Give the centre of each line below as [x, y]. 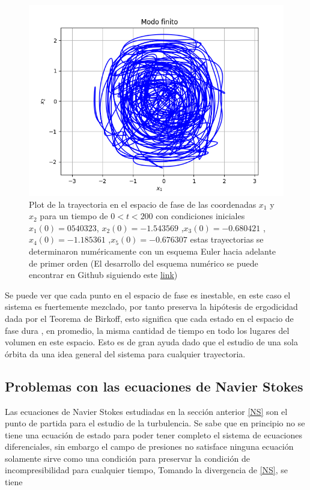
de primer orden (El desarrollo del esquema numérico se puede [144, 263]
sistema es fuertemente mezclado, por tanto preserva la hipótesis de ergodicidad [151, 307]
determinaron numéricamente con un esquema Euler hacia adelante [153, 251]
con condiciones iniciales [200, 216]
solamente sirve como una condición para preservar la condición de [127, 458]
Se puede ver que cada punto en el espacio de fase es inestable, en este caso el [148, 295]
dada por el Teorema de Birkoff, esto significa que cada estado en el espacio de [149, 318]
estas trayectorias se [227, 239]
